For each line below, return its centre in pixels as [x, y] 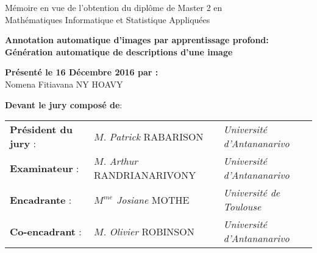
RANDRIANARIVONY [145, 175]
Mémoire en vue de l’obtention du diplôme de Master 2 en [114, 7]
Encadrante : [41, 199]
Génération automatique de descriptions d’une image [119, 51]
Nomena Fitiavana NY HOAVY [64, 84]
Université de [252, 193]
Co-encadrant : [46, 231]
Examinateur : [45, 168]
